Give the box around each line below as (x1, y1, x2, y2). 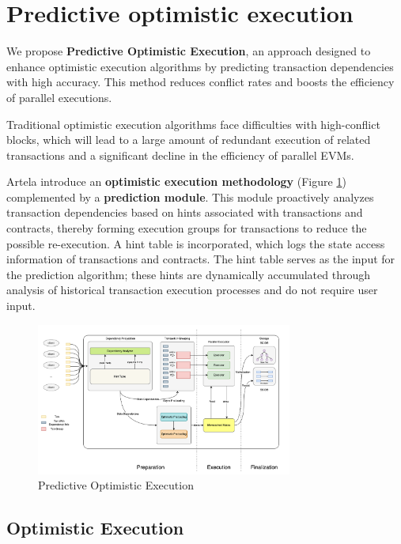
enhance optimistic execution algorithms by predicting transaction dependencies (6, 58, 394, 74)
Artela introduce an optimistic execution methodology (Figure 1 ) (6, 173, 346, 190)
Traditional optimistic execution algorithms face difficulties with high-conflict (6, 115, 380, 132)
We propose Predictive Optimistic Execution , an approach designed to (6, 43, 371, 59)
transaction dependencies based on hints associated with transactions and (6, 204, 363, 221)
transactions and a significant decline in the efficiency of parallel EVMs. (6, 146, 354, 163)
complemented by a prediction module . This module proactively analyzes (6, 188, 374, 205)
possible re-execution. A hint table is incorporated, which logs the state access (6, 235, 385, 251)
